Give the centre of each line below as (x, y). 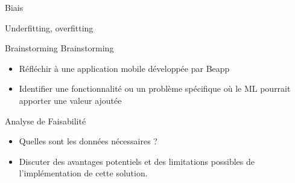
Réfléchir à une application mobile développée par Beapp (124, 68)
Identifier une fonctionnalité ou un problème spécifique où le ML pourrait (155, 88)
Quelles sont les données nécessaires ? (88, 141)
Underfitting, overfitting (49, 27)
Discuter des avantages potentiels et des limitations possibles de (137, 161)
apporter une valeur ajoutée (70, 100)
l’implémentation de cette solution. (83, 173)
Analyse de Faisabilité (46, 120)
